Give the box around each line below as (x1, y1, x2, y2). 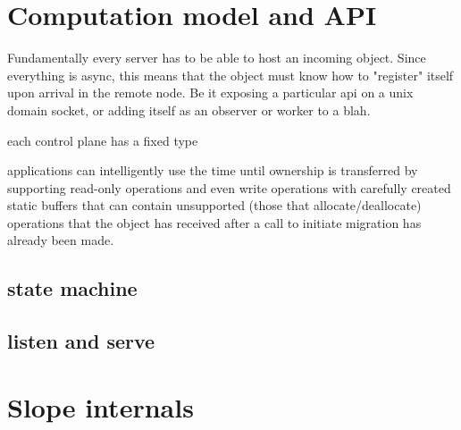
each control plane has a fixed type (7, 131, 198, 149)
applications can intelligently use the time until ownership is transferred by (7, 161, 418, 180)
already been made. (7, 231, 114, 249)
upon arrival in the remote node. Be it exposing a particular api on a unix (7, 83, 414, 102)
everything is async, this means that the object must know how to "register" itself (7, 65, 454, 84)
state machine (7, 274, 138, 302)
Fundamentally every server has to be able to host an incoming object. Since (7, 48, 426, 67)
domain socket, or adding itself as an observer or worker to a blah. (7, 100, 371, 119)
